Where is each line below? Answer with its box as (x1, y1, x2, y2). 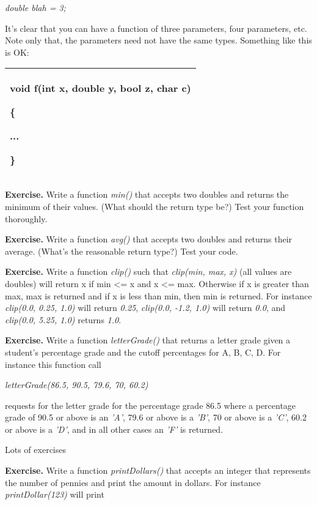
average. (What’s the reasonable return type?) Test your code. (5, 244, 238, 257)
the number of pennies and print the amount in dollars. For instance (5, 476, 261, 488)
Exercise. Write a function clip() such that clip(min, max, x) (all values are (5, 265, 292, 278)
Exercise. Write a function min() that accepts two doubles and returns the (5, 188, 289, 201)
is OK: (5, 45, 29, 58)
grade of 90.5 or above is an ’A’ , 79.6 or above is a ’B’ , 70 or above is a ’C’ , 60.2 (5, 411, 307, 424)
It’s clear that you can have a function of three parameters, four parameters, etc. (5, 21, 307, 34)
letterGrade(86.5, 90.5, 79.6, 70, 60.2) (5, 378, 148, 391)
